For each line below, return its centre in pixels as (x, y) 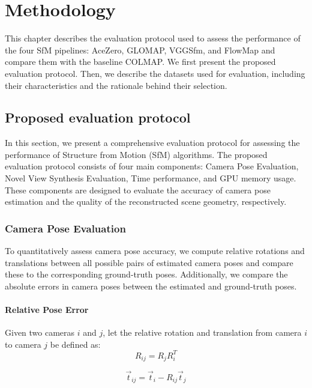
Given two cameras (40, 332)
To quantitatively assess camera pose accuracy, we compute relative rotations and (155, 251)
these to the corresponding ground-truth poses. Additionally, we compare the (146, 274)
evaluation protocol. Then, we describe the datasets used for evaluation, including (155, 73)
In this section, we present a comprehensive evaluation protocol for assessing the (152, 143)
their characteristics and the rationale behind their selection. (116, 85)
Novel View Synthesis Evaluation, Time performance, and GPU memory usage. (151, 178)
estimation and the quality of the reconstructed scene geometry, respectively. (146, 202)
